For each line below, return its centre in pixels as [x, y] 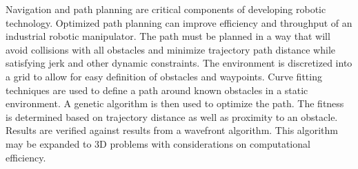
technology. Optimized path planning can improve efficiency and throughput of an [179, 22]
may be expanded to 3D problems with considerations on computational [158, 143]
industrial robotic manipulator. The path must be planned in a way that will [168, 36]
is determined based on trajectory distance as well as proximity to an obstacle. [172, 116]
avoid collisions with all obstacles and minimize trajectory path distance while [171, 49]
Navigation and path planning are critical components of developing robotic [166, 9]
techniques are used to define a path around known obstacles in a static [157, 90]
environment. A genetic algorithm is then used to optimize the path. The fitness [175, 103]
